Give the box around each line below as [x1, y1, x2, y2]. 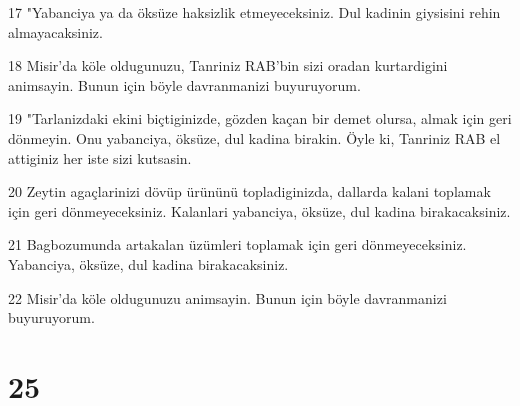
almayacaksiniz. [8, 21, 103, 42]
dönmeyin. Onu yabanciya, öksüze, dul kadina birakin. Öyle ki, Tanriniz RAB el [8, 127, 501, 148]
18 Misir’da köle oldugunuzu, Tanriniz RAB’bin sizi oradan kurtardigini [8, 55, 448, 76]
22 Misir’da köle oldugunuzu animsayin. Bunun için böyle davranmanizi [8, 287, 447, 308]
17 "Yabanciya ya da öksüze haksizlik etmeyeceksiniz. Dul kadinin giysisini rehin [8, 2, 501, 22]
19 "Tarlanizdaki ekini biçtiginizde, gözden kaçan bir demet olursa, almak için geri [8, 108, 512, 129]
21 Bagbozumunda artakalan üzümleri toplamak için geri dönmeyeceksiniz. [8, 234, 467, 255]
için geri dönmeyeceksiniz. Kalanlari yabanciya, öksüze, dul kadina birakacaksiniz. [8, 200, 511, 221]
